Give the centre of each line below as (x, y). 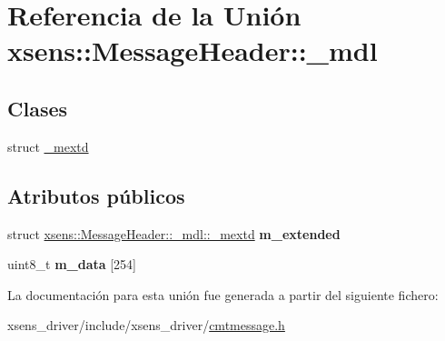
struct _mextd (48, 146)
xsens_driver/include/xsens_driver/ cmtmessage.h (146, 325)
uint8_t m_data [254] (72, 264)
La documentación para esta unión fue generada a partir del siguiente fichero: (223, 294)
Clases (38, 108)
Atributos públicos (96, 195)
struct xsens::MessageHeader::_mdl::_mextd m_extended (174, 233)
